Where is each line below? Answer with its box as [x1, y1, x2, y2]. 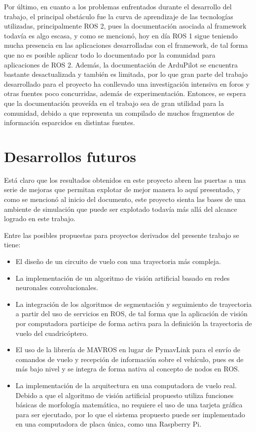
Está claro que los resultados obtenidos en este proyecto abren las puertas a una [4, 174, 246, 185]
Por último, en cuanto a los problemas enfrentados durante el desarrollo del [4, 1, 232, 11]
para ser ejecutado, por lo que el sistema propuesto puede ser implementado [15, 409, 245, 419]
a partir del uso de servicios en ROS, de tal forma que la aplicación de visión [15, 308, 248, 319]
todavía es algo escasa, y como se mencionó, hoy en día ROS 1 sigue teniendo [4, 30, 238, 40]
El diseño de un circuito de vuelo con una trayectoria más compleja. [15, 256, 221, 266]
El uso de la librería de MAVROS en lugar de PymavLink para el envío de [15, 344, 241, 355]
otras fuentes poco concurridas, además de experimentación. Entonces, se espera [4, 88, 246, 99]
